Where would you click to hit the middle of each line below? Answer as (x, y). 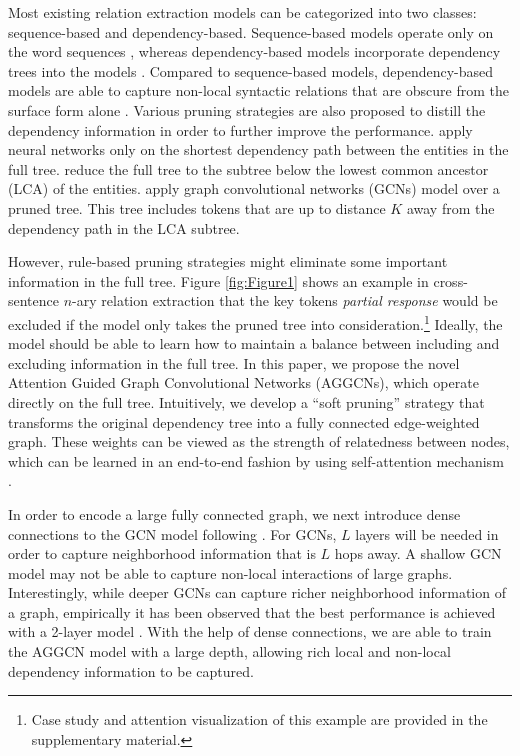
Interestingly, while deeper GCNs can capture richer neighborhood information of (257, 592)
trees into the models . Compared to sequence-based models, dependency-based (251, 70)
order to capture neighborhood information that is (162, 553)
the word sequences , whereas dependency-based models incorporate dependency (254, 51)
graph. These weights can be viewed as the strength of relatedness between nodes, (259, 441)
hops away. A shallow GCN (418, 553)
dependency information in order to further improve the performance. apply (240, 129)
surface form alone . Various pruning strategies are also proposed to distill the (247, 109)
